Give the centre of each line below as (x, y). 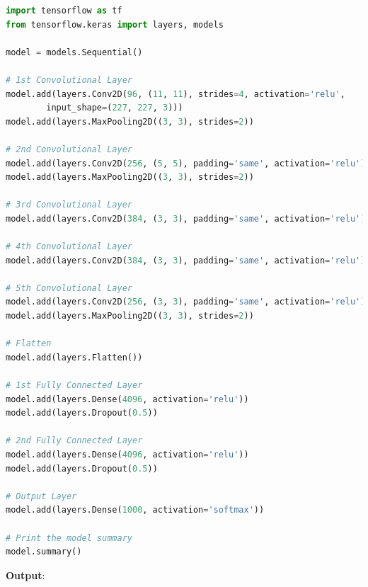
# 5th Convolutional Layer (69, 288)
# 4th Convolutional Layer (69, 247)
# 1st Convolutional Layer (69, 80)
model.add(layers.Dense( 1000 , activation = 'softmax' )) (135, 510)
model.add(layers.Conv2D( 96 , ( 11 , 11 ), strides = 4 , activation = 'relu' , (176, 94)
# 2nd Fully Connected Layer (74, 441)
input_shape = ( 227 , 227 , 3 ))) (115, 108)
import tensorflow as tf (64, 11)
